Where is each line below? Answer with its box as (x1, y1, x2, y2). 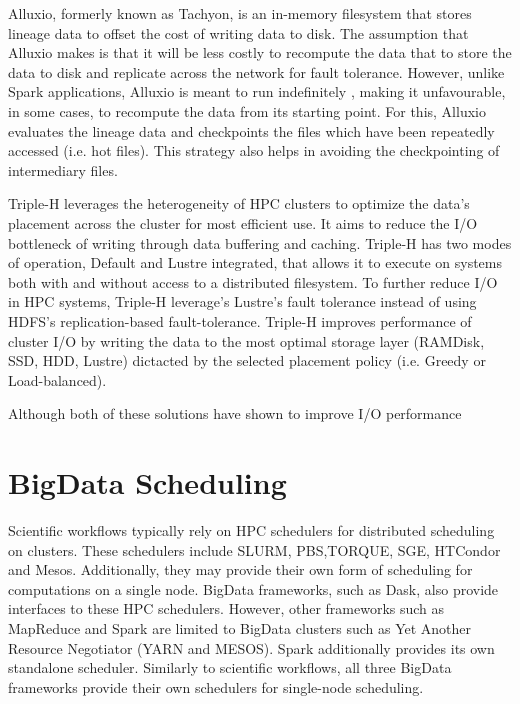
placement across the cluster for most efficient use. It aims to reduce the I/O (8, 212, 478, 233)
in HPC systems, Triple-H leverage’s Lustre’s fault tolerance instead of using (8, 291, 477, 312)
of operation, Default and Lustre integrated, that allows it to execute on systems (8, 252, 502, 273)
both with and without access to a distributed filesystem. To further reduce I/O (8, 271, 498, 292)
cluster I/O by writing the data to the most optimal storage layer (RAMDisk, (8, 330, 485, 351)
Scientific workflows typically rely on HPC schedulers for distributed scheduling (8, 520, 495, 540)
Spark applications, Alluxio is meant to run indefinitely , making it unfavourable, (8, 81, 506, 102)
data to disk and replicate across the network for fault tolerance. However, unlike (8, 61, 505, 82)
